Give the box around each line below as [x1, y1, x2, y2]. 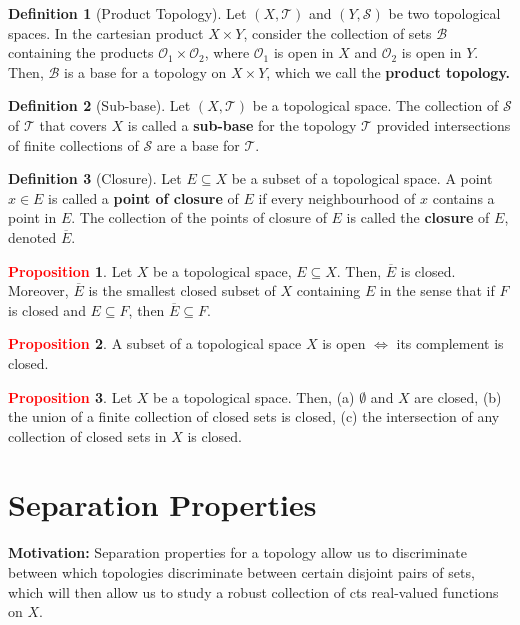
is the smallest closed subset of [88, 280, 276, 301]
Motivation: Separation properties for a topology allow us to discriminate [8, 542, 467, 563]
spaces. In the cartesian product [8, 22, 204, 43]
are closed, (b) [414, 386, 502, 407]
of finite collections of [8, 134, 139, 155]
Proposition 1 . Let [8, 260, 133, 281]
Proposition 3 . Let [8, 386, 133, 407]
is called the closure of [346, 207, 490, 228]
